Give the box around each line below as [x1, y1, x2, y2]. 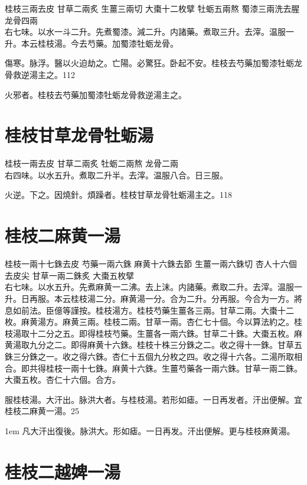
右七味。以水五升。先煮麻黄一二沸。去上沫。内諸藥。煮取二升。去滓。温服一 [5, 281, 302, 293]
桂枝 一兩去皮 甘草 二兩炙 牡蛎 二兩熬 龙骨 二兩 [5, 157, 179, 170]
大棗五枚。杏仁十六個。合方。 [5, 373, 120, 386]
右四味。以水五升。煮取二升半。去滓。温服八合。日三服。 [5, 168, 228, 181]
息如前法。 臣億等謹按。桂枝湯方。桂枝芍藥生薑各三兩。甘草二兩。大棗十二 [5, 304, 294, 316]
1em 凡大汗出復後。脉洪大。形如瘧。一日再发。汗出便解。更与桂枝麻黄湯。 [5, 424, 295, 437]
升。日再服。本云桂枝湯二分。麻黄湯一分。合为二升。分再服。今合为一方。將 [5, 292, 302, 304]
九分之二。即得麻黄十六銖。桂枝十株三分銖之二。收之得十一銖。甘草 [29, 338, 294, 351]
